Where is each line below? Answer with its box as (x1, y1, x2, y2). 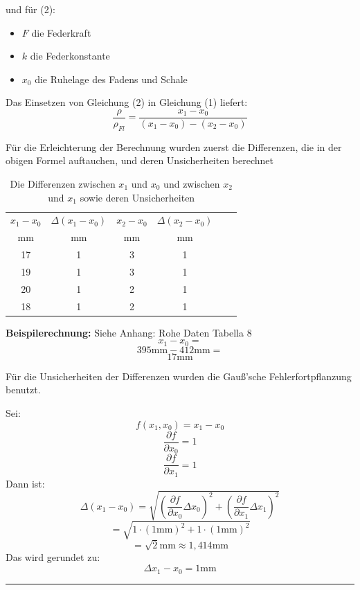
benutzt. (6, 382, 41, 397)
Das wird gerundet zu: (6, 550, 100, 564)
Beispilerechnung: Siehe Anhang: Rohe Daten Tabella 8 (6, 325, 252, 339)
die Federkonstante (30, 48, 110, 63)
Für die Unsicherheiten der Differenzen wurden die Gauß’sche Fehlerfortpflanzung (6, 368, 352, 383)
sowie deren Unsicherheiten (80, 190, 195, 204)
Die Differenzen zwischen (10, 177, 116, 191)
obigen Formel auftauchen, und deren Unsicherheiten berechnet (6, 153, 274, 168)
